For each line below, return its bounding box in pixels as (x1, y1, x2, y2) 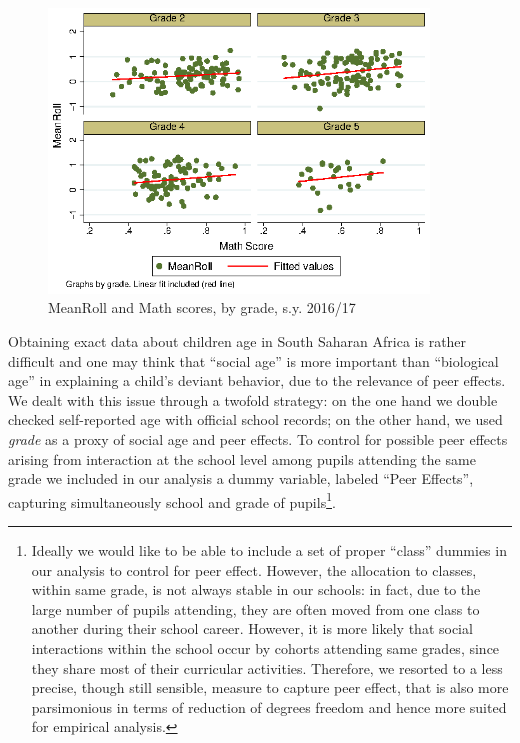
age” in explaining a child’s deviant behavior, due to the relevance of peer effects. (8, 370, 506, 391)
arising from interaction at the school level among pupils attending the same (8, 448, 476, 469)
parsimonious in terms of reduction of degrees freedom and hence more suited (31, 696, 507, 717)
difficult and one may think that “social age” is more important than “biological (8, 350, 499, 371)
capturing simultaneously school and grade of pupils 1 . (8, 488, 336, 512)
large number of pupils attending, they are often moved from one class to (31, 598, 480, 619)
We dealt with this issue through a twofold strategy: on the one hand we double (8, 389, 498, 410)
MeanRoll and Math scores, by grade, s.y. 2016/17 (48, 297, 356, 318)
